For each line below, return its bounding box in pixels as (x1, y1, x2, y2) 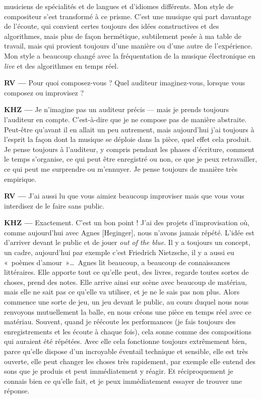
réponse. (4, 385, 30, 396)
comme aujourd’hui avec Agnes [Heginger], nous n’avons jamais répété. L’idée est (4, 227, 254, 237)
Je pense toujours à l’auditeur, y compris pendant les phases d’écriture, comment (4, 143, 255, 154)
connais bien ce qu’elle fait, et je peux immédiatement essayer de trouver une (4, 375, 242, 386)
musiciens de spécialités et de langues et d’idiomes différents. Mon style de (4, 1, 234, 11)
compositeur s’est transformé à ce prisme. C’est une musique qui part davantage (4, 11, 251, 21)
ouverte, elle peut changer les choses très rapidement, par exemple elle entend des (4, 356, 256, 366)
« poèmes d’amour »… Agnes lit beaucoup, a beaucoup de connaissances (4, 257, 230, 267)
